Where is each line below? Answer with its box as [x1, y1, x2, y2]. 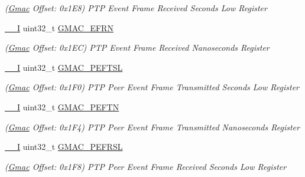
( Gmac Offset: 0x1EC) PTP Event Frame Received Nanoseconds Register [5, 41, 270, 54]
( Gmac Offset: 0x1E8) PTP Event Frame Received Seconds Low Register [5, 2, 267, 14]
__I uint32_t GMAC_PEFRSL [5, 140, 123, 153]
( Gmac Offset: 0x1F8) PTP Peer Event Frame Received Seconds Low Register [5, 160, 287, 172]
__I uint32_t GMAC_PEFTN [5, 100, 119, 113]
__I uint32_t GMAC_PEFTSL [5, 61, 123, 73]
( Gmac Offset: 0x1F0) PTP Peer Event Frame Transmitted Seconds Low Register [5, 81, 299, 93]
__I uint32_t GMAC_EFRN [5, 21, 113, 34]
